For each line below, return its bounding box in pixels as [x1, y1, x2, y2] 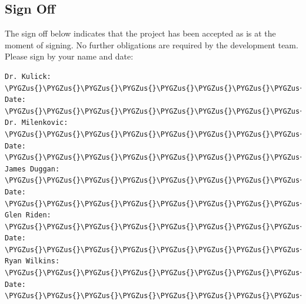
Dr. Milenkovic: [5, 118, 68, 127]
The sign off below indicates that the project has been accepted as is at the [5, 27, 276, 39]
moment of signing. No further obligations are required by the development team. [5, 38, 298, 51]
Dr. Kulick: [5, 72, 51, 81]
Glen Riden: [5, 211, 51, 220]
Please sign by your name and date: [5, 50, 134, 62]
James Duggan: [5, 164, 60, 173]
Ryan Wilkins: [5, 257, 60, 266]
